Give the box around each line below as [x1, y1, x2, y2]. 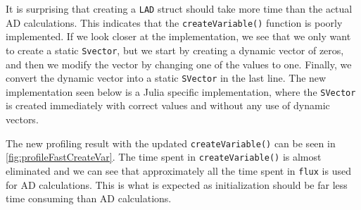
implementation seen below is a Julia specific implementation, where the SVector [6, 84, 356, 99]
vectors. [6, 112, 39, 127]
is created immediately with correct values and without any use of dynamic [6, 98, 330, 113]
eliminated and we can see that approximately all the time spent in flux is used [6, 163, 351, 178]
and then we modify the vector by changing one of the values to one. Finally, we [6, 56, 352, 71]
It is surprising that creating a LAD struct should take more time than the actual [6, 1, 353, 16]
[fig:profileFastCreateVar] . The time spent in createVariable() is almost [6, 149, 322, 164]
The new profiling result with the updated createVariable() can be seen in [6, 135, 336, 150]
